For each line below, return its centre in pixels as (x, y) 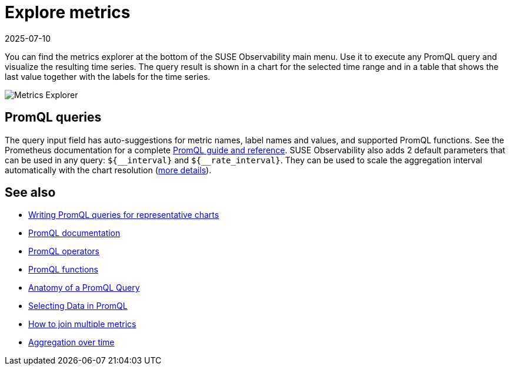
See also (30, 193)
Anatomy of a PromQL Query (84, 288)
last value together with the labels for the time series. (108, 76)
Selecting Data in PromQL (78, 306)
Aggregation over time (71, 342)
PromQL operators (64, 251)
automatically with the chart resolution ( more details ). (108, 170)
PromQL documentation (74, 233)
